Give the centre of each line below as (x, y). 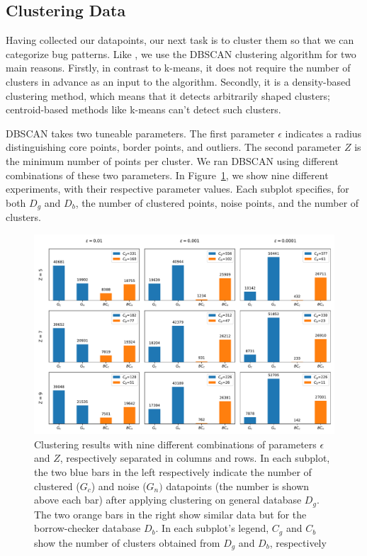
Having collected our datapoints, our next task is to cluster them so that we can (180, 40)
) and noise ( (119, 486)
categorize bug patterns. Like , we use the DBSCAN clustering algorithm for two (181, 53)
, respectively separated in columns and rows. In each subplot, (195, 458)
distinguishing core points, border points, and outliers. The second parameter (174, 147)
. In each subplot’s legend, (212, 528)
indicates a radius (323, 133)
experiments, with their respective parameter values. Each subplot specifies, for (177, 189)
